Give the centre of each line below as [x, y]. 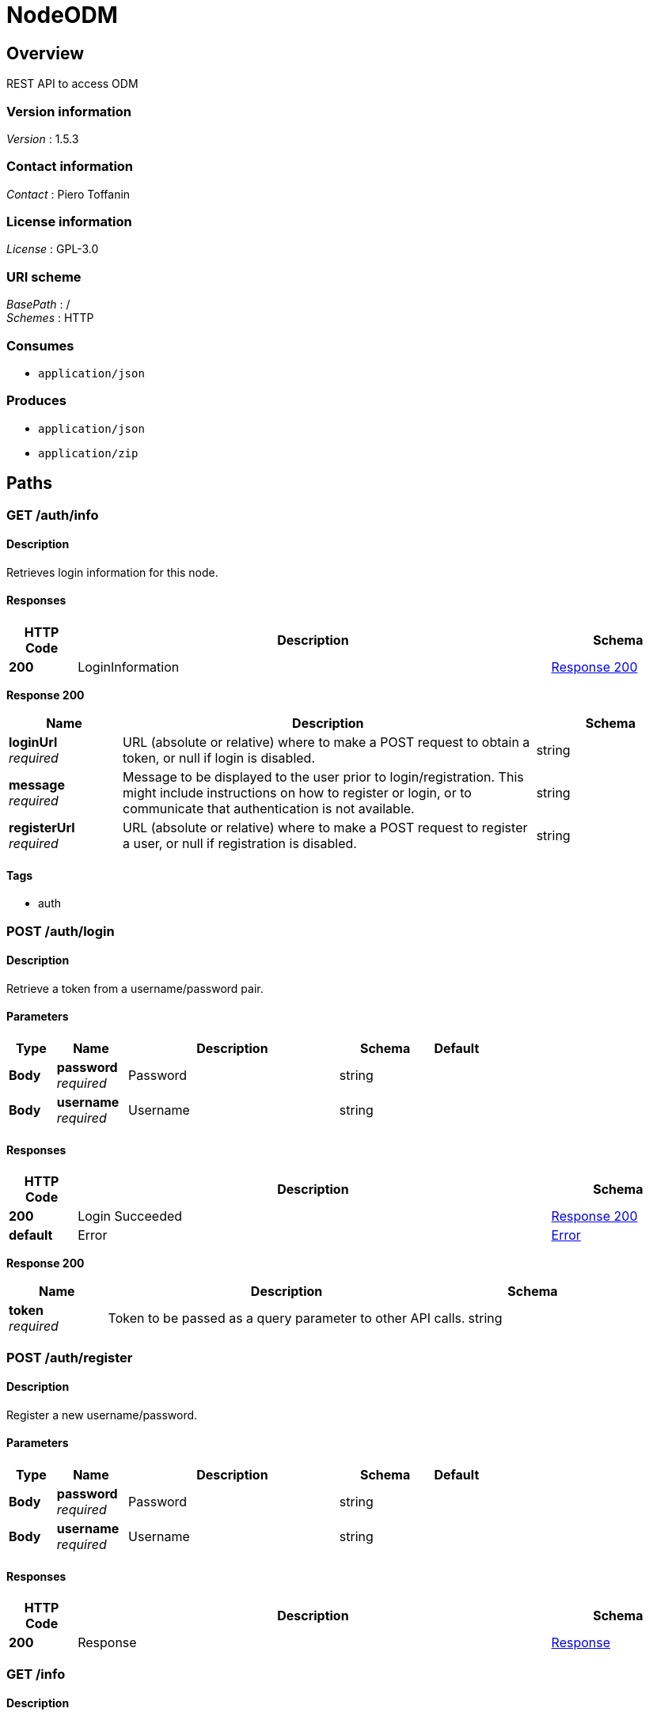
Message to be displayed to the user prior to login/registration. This [323, 777]
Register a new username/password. [102, 1415]
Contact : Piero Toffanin [68, 194]
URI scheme [44, 277]
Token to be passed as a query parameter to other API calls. [287, 1318]
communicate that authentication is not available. [268, 808]
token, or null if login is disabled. [218, 758]
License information [69, 222]
